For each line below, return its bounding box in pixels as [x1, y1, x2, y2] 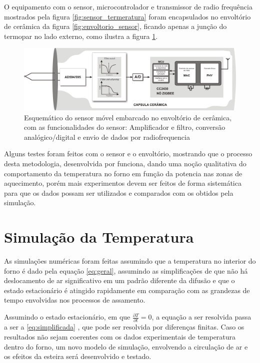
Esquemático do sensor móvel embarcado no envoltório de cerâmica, [24, 112, 232, 122]
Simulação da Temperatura [4, 227, 194, 247]
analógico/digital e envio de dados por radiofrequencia [24, 131, 190, 142]
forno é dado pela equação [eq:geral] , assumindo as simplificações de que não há [4, 265, 248, 276]
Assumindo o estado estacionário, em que [4, 312, 130, 322]
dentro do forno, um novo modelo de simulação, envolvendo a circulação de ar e [4, 341, 248, 352]
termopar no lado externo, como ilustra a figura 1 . [4, 30, 158, 41]
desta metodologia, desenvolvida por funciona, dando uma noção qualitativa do [4, 158, 246, 168]
